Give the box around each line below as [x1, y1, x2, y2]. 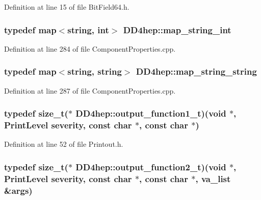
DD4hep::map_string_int [123, 23, 231, 36]
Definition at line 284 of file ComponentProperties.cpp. [4, 43, 176, 54]
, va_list [195, 172, 231, 185]
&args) [4, 184, 33, 196]
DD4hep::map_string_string [136, 65, 257, 78]
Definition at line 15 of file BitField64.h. [4, 2, 129, 12]
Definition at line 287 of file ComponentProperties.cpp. [4, 85, 176, 96]
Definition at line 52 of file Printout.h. [4, 139, 123, 149]
